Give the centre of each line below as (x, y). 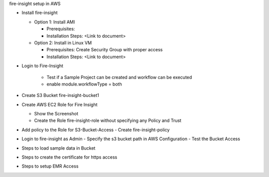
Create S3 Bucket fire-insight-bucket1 (60, 95)
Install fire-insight (40, 13)
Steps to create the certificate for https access (69, 157)
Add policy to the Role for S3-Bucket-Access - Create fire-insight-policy (96, 130)
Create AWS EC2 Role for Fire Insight (60, 104)
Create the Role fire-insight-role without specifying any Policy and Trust (108, 121)
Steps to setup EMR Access (50, 166)
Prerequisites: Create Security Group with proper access (105, 50)
